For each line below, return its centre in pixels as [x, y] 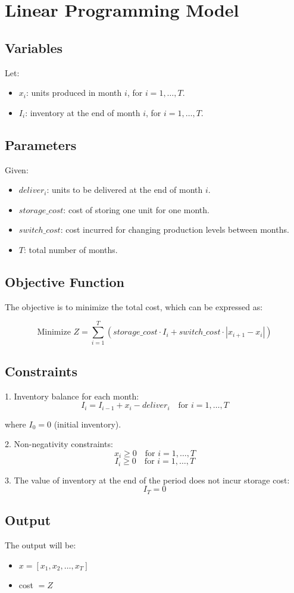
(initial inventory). [87, 424]
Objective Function [65, 281]
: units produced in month [74, 93]
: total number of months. [71, 249]
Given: [17, 169]
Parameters [41, 144]
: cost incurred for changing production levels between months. [175, 230]
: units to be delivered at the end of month [125, 190]
